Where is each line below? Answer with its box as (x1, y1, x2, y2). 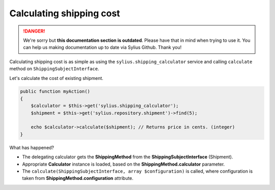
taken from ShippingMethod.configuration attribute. (22, 175, 133, 181)
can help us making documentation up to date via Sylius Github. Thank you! (23, 44, 182, 50)
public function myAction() (20, 89, 90, 94)
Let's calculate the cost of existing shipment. (9, 75, 104, 81)
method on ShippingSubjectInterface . (9, 66, 99, 72)
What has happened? (9, 144, 54, 150)
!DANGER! (23, 28, 45, 34)
